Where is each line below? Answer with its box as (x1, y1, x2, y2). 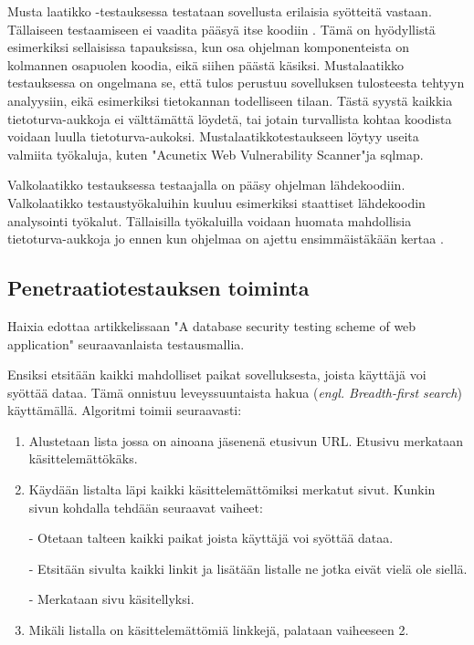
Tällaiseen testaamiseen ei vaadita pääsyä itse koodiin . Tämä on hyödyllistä (7, 19, 436, 38)
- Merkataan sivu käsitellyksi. (28, 589, 195, 609)
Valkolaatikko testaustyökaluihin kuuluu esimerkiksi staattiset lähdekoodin (7, 192, 426, 212)
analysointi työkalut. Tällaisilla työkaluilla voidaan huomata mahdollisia (7, 211, 412, 230)
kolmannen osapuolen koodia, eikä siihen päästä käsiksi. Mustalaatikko (7, 55, 405, 74)
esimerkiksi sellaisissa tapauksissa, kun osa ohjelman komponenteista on (7, 37, 409, 57)
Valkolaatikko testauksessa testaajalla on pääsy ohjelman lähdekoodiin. (7, 175, 406, 194)
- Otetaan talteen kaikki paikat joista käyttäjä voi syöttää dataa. (28, 528, 394, 547)
